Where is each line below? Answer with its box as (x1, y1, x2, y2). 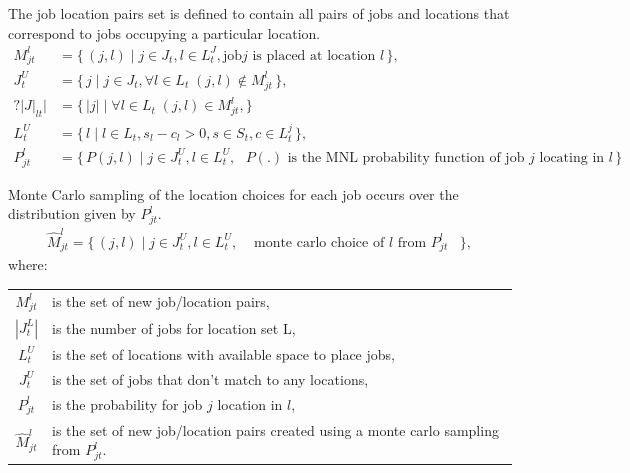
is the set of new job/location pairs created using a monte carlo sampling (52, 419, 499, 440)
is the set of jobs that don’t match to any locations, (52, 368, 369, 389)
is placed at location (252, 48, 376, 63)
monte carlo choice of (253, 235, 385, 250)
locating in (539, 150, 605, 165)
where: (8, 254, 48, 275)
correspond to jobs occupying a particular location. (8, 22, 321, 43)
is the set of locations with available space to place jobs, (52, 343, 395, 364)
